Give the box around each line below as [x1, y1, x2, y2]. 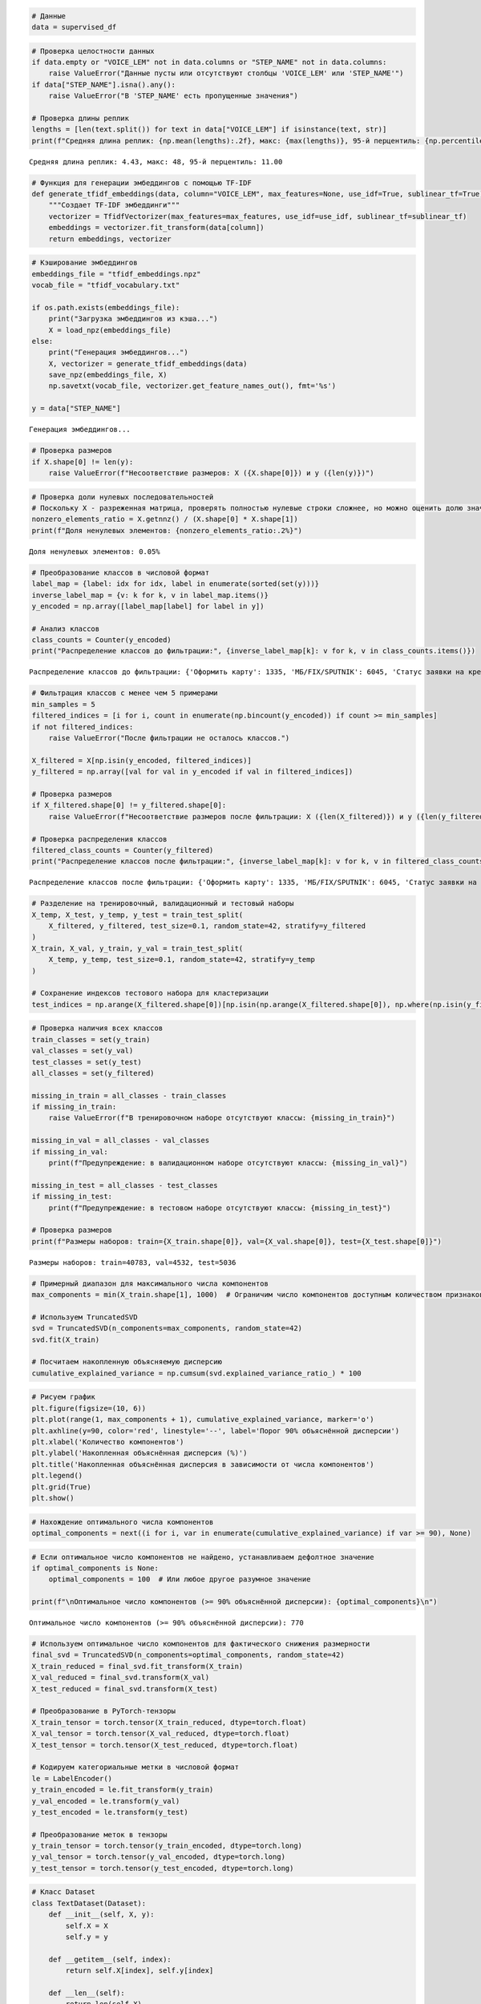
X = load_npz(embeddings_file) [48, 325, 172, 334]
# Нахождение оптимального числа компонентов [31, 1517, 214, 1526]
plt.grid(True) [31, 1482, 91, 1491]
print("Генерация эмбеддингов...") [48, 348, 188, 357]
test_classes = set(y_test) [31, 1057, 142, 1066]
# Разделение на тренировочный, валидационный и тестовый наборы [31, 899, 294, 908]
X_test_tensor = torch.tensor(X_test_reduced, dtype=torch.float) [31, 1740, 298, 1749]
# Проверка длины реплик [31, 113, 130, 123]
